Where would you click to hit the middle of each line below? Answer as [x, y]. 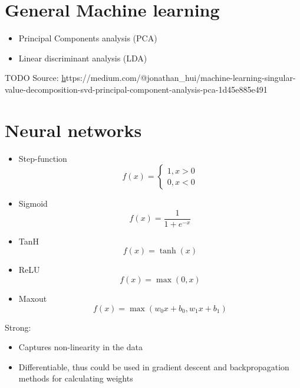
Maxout [33, 299]
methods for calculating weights [76, 378]
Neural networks [73, 130]
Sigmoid [33, 203]
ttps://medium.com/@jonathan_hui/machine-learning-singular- [181, 78]
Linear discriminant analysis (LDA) [83, 58]
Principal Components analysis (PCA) [88, 38]
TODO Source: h [35, 78]
